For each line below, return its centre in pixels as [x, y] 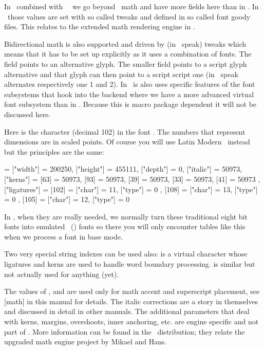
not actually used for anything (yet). [62, 274]
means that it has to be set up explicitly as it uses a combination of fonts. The [128, 54]
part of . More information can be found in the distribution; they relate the [125, 331]
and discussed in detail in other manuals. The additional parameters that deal [127, 311]
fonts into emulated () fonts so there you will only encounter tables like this [125, 226]
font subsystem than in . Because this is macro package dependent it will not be [130, 104]
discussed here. [27, 114]
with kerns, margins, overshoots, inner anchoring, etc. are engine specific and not [131, 321]
